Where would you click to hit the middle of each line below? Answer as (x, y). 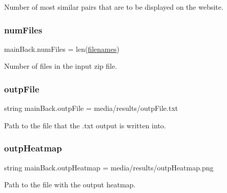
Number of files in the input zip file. (61, 66)
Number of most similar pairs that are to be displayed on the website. (114, 7)
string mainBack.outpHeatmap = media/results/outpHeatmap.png (109, 167)
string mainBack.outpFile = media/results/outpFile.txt (91, 108)
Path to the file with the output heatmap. (70, 185)
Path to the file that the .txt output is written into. (85, 125)
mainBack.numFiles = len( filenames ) (62, 49)
